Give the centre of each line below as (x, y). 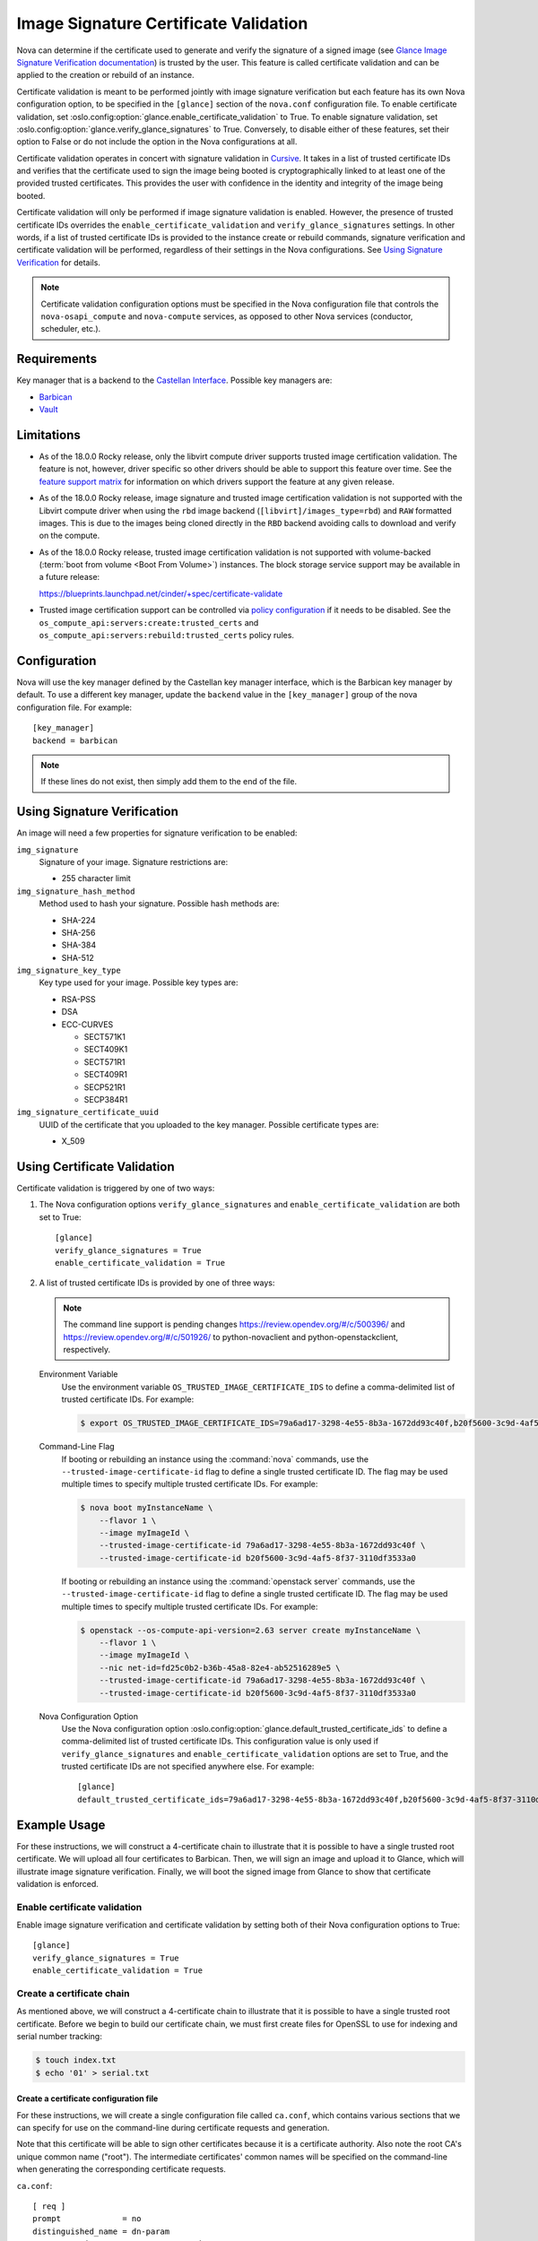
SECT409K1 (106, 1050)
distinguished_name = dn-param (101, 2231)
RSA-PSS (78, 999)
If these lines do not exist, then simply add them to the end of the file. (169, 782)
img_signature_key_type (69, 971)
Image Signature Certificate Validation (162, 23)
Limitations (48, 435)
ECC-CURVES (87, 1024)
